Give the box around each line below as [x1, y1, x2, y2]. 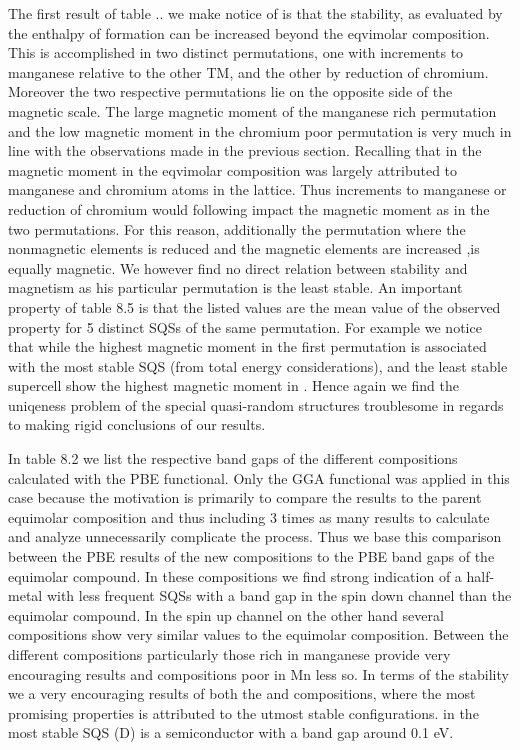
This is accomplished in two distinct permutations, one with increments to [8, 42, 464, 63]
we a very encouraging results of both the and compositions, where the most [8, 683, 476, 704]
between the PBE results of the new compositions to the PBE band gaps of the [8, 546, 495, 567]
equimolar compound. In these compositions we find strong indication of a [8, 565, 462, 586]
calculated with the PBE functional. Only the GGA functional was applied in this [8, 467, 510, 488]
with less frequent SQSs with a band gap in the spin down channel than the [46, 585, 512, 606]
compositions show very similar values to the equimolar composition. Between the [8, 624, 509, 645]
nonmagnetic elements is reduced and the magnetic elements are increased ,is [8, 238, 480, 259]
